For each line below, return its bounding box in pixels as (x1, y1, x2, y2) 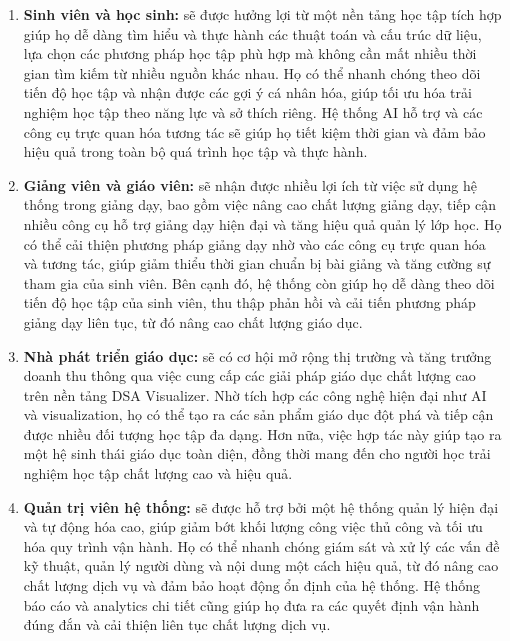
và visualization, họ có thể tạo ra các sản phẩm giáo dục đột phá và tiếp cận (23, 404, 494, 425)
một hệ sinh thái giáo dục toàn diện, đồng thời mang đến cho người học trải (23, 443, 491, 464)
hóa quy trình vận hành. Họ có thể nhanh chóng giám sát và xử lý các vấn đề (23, 535, 500, 556)
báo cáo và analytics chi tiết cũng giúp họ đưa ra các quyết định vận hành (23, 594, 480, 615)
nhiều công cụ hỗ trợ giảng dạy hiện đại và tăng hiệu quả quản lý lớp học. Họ (23, 213, 502, 234)
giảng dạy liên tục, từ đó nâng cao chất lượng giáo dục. (23, 311, 363, 332)
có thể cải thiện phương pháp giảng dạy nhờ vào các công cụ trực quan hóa (23, 233, 486, 254)
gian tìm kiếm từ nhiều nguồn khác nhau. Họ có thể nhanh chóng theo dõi (23, 62, 481, 83)
